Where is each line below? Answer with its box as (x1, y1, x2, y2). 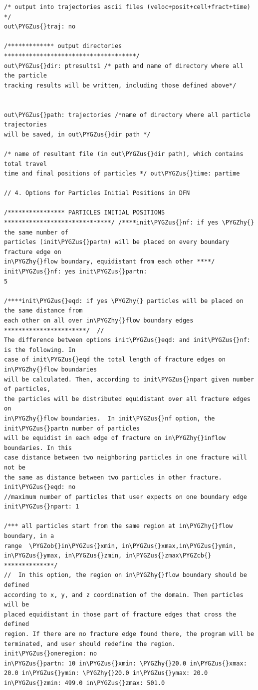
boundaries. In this (4, 444, 72, 451)
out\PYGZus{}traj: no (4, 23, 76, 30)
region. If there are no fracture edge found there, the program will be (4, 630, 255, 637)
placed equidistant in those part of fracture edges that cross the (4, 610, 237, 618)
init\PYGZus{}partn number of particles (4, 424, 140, 432)
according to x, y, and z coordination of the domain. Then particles (4, 591, 244, 598)
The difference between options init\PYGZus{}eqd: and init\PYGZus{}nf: (4, 336, 251, 344)
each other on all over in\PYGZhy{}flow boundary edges (4, 317, 194, 324)
